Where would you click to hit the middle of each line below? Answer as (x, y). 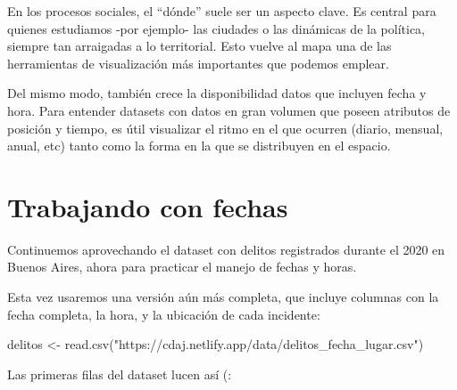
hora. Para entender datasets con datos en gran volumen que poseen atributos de (229, 110)
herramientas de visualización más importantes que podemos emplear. (198, 63)
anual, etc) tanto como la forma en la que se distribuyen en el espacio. (199, 146)
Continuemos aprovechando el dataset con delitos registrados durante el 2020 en (226, 249)
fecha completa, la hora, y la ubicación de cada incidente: (164, 314)
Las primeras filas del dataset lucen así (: (120, 374)
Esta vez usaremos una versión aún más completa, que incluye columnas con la (223, 297)
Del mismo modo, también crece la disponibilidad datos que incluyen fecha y (217, 93)
